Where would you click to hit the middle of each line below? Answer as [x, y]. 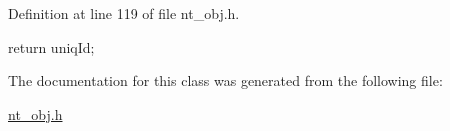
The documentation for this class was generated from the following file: [225, 80]
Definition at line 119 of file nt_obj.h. [124, 13]
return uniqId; [51, 46]
